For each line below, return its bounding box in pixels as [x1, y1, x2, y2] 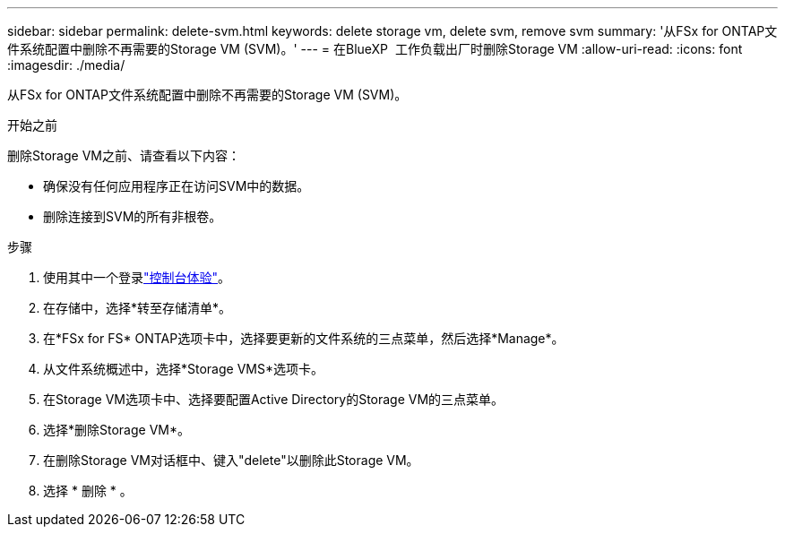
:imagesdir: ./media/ [7, 57, 125, 73]
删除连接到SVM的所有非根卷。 [43, 209, 222, 224]
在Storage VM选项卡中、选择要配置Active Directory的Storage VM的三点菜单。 [43, 392, 505, 407]
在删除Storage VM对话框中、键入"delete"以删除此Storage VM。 [43, 452, 419, 468]
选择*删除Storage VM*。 [43, 422, 190, 437]
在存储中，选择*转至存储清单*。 [43, 300, 232, 315]
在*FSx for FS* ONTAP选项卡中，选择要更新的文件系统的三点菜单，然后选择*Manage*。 [43, 331, 565, 346]
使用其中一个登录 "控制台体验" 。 [43, 270, 231, 285]
